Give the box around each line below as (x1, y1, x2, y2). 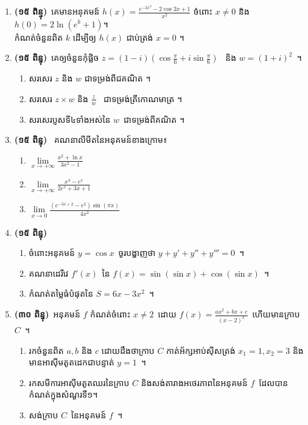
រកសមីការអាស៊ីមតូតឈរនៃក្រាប (29, 376, 130, 389)
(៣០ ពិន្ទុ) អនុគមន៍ (14, 308, 80, 320)
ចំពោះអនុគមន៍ (29, 246, 75, 259)
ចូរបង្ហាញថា (118, 246, 156, 259)
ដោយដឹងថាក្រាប (101, 344, 155, 356)
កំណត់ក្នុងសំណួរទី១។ (29, 388, 98, 401)
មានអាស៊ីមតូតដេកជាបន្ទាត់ (29, 356, 114, 368)
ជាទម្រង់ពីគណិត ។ (124, 112, 185, 125)
